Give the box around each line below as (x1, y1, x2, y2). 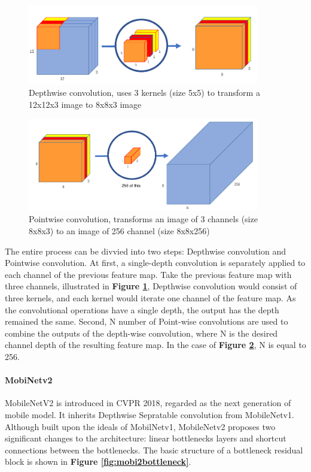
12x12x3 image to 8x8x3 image (29, 98, 142, 110)
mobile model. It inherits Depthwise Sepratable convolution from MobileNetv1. (5, 408, 294, 420)
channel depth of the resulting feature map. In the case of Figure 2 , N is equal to (5, 338, 306, 351)
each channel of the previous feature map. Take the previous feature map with (5, 268, 292, 280)
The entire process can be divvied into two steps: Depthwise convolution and (5, 244, 286, 257)
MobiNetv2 (5, 374, 53, 386)
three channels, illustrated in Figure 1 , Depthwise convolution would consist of (5, 280, 297, 292)
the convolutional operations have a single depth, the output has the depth (5, 303, 279, 316)
